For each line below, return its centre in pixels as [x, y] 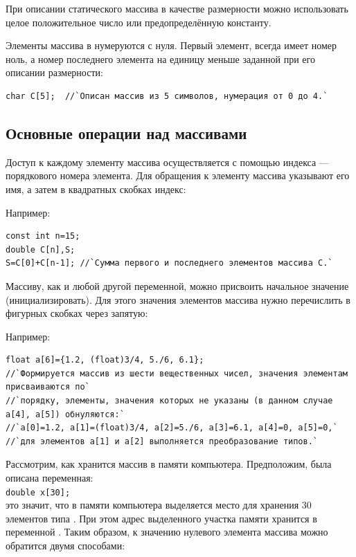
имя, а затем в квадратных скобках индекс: [96, 189]
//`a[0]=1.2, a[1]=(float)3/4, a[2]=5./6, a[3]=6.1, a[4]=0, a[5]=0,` [172, 428]
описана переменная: [50, 478]
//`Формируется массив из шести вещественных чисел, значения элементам [177, 373]
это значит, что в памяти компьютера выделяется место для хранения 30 [159, 505]
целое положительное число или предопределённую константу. [139, 22]
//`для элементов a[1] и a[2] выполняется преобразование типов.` [162, 441]
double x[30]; [38, 492]
